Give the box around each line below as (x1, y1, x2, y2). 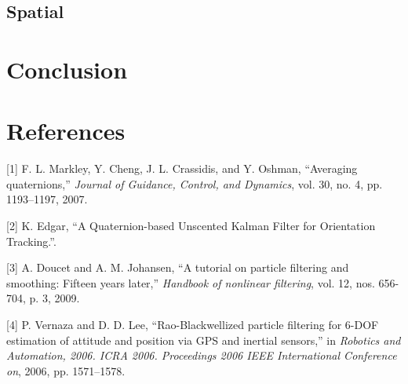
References (6, 115, 126, 147)
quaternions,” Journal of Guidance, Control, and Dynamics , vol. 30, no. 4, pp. (6, 175, 383, 192)
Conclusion (6, 53, 128, 85)
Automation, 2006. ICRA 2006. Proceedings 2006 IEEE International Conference (6, 347, 397, 364)
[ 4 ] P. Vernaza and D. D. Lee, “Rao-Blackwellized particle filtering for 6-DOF (6, 316, 379, 333)
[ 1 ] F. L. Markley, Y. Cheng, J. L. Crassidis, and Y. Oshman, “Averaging (6, 160, 358, 177)
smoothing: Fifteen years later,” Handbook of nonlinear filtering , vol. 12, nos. (6, 274, 375, 291)
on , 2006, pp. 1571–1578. (6, 362, 126, 379)
